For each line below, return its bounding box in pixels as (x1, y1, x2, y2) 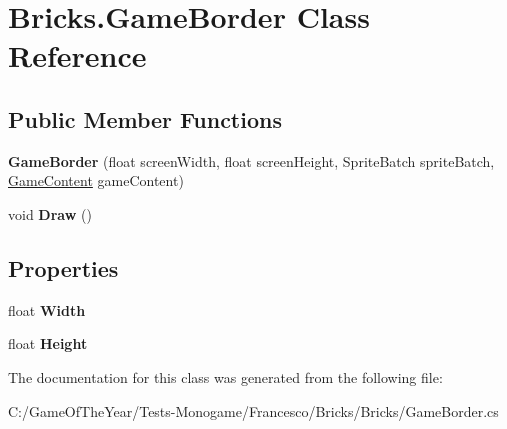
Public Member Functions (8, 103, 282, 134)
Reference (8, 35, 147, 76)
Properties (8, 252, 119, 283)
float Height (8, 333, 88, 354)
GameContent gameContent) (8, 170, 184, 191)
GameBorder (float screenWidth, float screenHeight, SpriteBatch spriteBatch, (8, 150, 495, 171)
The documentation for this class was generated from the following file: (8, 366, 443, 387)
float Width (8, 299, 86, 320)
